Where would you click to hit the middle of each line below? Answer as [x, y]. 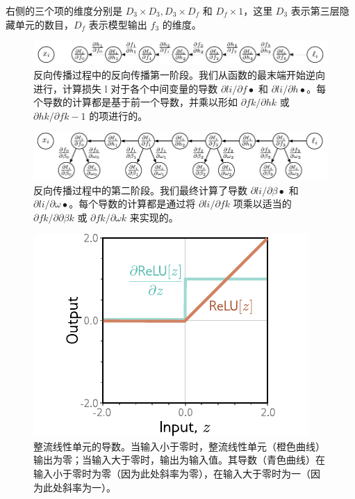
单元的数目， [44, 24]
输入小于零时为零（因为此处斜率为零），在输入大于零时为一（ [172, 474]
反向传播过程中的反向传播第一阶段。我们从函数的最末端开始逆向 [179, 75]
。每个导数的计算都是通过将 [132, 204]
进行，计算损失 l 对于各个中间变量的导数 [126, 88]
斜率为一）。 [89, 487]
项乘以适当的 [262, 204]
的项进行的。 [118, 115]
